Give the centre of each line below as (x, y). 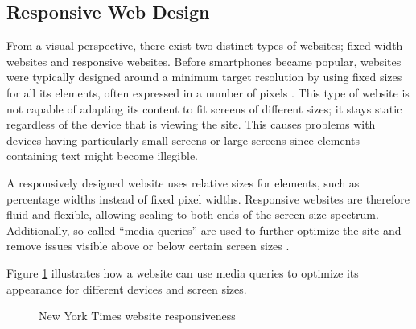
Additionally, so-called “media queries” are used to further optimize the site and (204, 230)
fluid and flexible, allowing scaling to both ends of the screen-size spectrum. (193, 214)
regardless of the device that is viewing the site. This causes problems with (191, 124)
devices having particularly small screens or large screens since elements (183, 140)
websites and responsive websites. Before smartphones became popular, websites (204, 61)
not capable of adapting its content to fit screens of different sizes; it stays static (204, 108)
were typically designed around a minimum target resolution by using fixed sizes (204, 77)
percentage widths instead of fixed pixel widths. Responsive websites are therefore (208, 198)
